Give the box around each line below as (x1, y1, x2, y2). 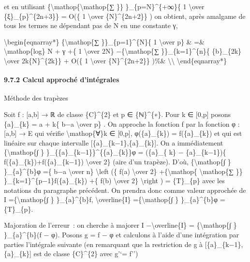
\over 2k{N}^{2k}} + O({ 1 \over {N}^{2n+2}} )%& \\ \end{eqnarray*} (4, 55, 227, 65)
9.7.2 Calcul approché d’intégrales (4, 74, 119, 85)
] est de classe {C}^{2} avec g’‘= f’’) (29, 248, 138, 259)
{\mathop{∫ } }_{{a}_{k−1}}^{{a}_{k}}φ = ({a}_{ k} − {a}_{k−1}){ (4, 147, 226, 157)
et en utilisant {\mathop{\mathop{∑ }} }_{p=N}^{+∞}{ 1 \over (4, 1, 205, 11)
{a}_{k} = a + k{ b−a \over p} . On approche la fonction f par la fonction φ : (4, 118, 240, 129)
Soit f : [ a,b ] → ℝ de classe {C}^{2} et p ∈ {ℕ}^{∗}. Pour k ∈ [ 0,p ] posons (4, 109, 231, 119)
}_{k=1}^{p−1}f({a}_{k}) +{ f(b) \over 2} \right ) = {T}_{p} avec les (4, 175, 225, 186)
